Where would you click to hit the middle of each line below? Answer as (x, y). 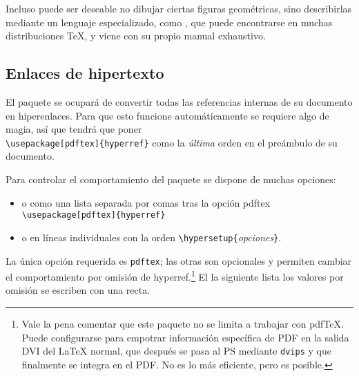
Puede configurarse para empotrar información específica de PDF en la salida (185, 337)
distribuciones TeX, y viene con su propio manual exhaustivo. (136, 36)
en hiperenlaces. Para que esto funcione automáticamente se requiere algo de (167, 115)
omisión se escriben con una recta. (78, 290)
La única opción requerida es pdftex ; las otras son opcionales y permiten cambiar (179, 260)
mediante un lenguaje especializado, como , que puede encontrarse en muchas (169, 22)
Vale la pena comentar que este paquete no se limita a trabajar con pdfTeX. (183, 324)
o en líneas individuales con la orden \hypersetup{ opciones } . (152, 237)
